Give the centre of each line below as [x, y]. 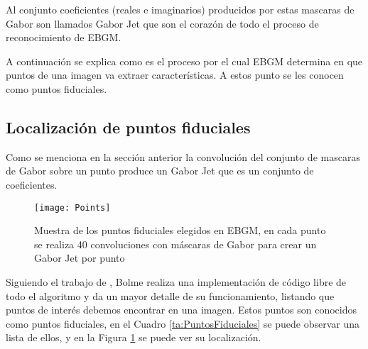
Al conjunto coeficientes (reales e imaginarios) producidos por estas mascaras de [180, 9]
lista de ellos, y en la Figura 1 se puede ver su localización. [134, 337]
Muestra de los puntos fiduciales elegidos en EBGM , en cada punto [180, 230]
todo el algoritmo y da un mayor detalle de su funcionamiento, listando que [170, 295]
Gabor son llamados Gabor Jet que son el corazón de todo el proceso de [162, 23]
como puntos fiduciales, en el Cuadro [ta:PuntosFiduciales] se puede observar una [183, 323]
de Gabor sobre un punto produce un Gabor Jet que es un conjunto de [160, 171]
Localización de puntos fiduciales [128, 127]
